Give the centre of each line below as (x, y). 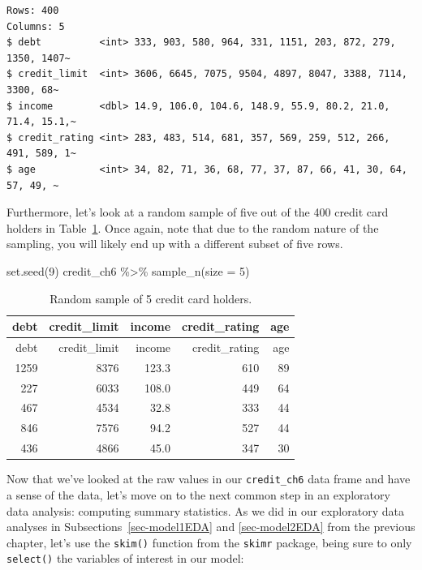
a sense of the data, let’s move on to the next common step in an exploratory (198, 494)
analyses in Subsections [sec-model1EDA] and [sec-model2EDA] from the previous (211, 527)
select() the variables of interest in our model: (125, 558)
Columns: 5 (36, 26)
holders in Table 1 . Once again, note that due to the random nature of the (193, 227)
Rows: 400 (33, 11)
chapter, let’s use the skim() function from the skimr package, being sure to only (209, 542)
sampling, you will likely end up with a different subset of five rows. (175, 244)
